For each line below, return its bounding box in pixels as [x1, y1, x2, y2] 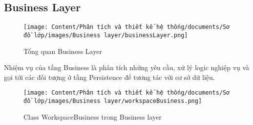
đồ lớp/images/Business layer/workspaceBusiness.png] [23, 97, 202, 104]
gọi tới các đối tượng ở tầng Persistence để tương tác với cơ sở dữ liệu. [4, 72, 215, 82]
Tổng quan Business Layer [23, 46, 102, 56]
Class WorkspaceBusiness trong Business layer [23, 111, 162, 122]
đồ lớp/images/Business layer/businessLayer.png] [23, 31, 188, 39]
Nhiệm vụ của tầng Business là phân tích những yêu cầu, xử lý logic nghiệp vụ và [4, 62, 250, 73]
